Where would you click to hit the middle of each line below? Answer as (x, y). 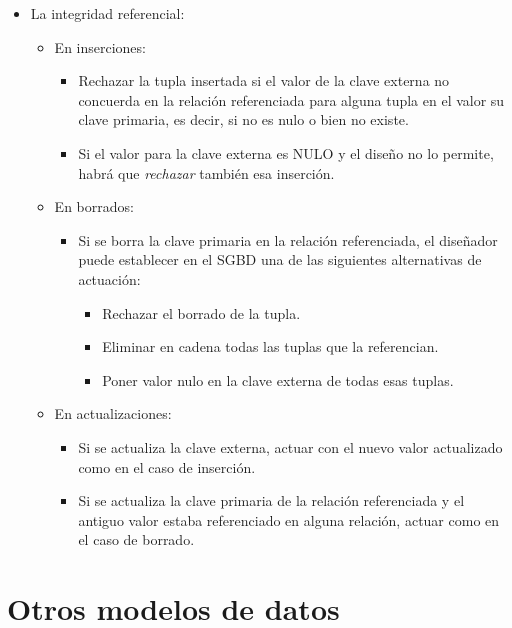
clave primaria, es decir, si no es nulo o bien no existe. (243, 119)
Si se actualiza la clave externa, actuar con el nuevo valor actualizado (290, 446)
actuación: (109, 278)
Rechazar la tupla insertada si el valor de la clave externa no (264, 80)
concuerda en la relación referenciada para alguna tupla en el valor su (291, 99)
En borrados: (94, 206)
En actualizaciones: (113, 413)
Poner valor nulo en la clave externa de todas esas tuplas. (278, 379)
